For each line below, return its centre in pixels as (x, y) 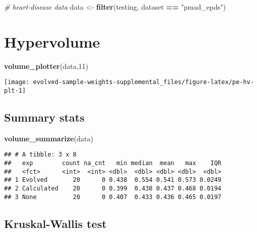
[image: (17, 82)
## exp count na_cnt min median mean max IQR (113, 163)
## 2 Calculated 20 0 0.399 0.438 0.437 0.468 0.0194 (113, 189)
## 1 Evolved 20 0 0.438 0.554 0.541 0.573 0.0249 (113, 180)
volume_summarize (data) (49, 138)
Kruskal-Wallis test (55, 223)
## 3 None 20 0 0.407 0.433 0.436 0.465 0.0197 (113, 197)
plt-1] (15, 90)
